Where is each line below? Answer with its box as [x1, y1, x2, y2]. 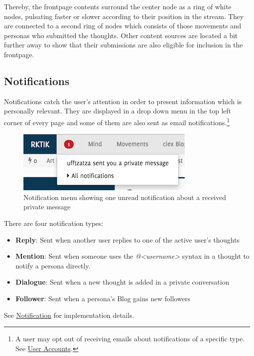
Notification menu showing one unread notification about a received [23, 192, 226, 202]
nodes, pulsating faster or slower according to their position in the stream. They [4, 11, 244, 21]
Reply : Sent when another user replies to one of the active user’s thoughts [15, 234, 240, 245]
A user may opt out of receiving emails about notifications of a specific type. [15, 334, 245, 344]
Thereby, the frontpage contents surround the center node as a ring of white [4, 1, 232, 11]
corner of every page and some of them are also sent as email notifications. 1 [4, 115, 230, 127]
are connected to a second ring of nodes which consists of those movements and [4, 21, 241, 31]
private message [23, 201, 71, 212]
